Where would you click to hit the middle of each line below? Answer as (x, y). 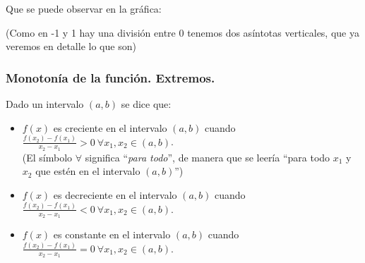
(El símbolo (47, 157)
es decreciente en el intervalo (115, 194)
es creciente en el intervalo (110, 127)
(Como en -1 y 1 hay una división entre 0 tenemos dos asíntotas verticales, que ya (182, 32)
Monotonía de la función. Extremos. (110, 77)
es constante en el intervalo (112, 234)
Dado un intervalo (45, 104)
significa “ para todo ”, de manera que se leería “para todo (208, 157)
